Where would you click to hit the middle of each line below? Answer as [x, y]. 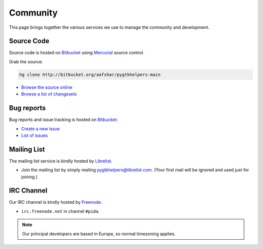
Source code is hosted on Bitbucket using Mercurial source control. [77, 53]
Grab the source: [26, 61]
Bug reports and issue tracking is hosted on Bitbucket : [63, 120]
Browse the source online [47, 87]
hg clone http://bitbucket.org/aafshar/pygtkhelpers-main [90, 75]
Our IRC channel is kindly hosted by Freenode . [56, 202]
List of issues [35, 135]
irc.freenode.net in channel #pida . [60, 211]
